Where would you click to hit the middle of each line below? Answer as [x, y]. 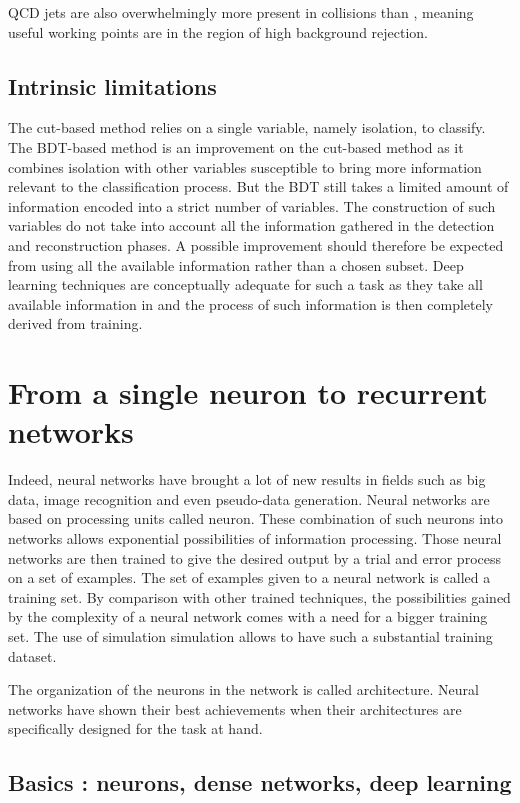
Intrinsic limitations [112, 85]
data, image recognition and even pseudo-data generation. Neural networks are [249, 498]
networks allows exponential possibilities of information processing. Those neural [255, 538]
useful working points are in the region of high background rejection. [218, 31]
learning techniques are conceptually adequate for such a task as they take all [245, 284]
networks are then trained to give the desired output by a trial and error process [254, 557]
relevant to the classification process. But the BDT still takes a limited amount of [258, 186]
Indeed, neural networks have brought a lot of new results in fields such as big [247, 479]
